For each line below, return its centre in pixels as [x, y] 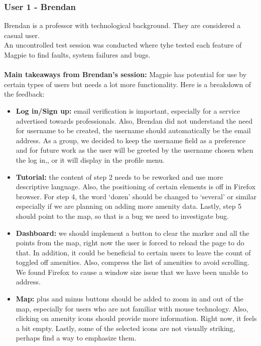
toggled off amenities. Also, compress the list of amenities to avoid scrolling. [133, 262]
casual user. [22, 35]
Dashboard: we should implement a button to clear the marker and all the [133, 233]
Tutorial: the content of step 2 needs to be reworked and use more [119, 177]
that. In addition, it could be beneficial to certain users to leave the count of [133, 252]
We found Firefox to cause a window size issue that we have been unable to [132, 272]
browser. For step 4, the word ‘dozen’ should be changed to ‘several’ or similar [136, 196]
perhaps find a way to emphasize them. [76, 338]
